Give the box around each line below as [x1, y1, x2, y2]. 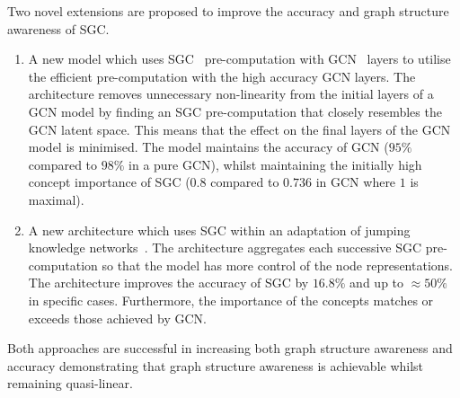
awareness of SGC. [7, 19, 110, 38]
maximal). [28, 190, 84, 208]
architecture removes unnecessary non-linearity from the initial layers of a [28, 84, 434, 103]
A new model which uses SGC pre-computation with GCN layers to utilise [28, 49, 451, 68]
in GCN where [315, 172, 396, 191]
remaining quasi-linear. [7, 374, 133, 393]
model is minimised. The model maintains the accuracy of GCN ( [28, 137, 389, 156]
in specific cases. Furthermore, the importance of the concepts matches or [28, 290, 434, 309]
